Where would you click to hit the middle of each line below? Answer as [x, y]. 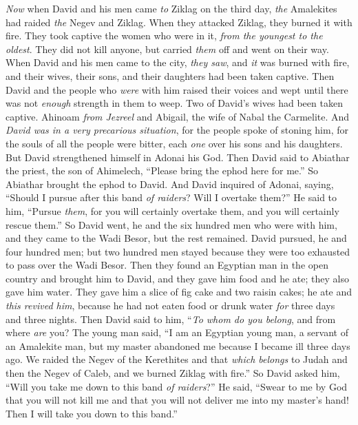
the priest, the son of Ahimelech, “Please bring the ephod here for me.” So [162, 170]
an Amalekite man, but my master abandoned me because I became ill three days [178, 345]
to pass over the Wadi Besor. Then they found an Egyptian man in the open [167, 265]
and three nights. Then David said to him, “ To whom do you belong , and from [171, 319]
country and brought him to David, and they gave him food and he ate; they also [177, 278]
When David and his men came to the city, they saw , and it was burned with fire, [178, 62]
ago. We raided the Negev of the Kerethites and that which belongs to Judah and [177, 359]
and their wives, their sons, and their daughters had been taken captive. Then [170, 75]
